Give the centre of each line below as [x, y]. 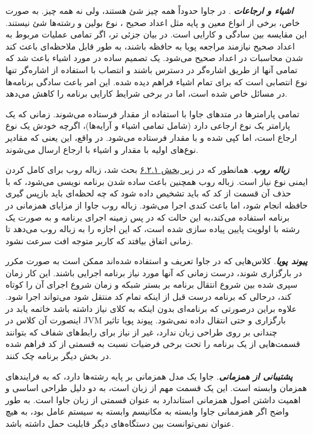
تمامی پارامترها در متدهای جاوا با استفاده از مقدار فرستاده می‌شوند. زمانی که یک [153, 113]
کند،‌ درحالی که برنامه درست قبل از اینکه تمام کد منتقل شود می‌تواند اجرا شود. [149, 296]
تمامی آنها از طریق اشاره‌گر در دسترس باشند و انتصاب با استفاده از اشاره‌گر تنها [152, 69]
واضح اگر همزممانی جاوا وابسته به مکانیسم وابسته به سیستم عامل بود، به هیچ [147, 411]
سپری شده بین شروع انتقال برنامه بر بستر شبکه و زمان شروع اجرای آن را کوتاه [152, 284]
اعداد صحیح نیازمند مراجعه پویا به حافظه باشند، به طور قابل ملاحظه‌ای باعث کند [150, 46]
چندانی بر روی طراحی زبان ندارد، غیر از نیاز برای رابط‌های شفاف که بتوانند [141, 332]
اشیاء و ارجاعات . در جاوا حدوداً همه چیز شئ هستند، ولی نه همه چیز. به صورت [150, 10]
